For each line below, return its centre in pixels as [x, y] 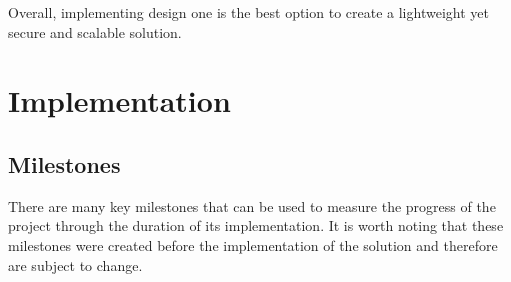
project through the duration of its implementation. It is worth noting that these [256, 225]
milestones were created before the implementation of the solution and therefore [253, 244]
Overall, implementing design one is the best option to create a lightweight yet [248, 12]
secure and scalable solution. [95, 31]
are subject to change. [75, 264]
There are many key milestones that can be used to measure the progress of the [252, 205]
